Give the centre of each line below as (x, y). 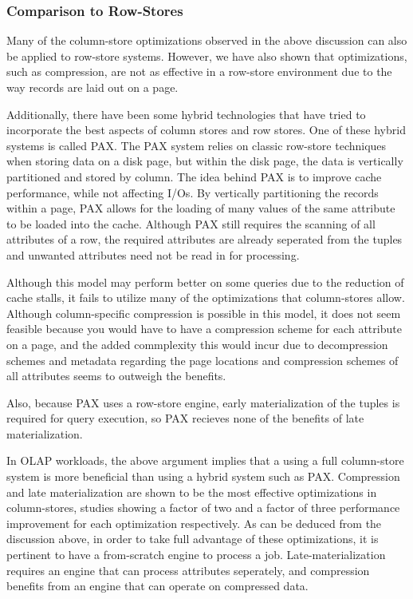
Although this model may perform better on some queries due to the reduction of (205, 282)
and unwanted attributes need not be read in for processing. (153, 254)
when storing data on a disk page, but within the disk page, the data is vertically (205, 161)
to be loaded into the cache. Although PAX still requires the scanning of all (191, 223)
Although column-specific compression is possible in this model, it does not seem (204, 313)
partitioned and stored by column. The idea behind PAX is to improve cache (194, 176)
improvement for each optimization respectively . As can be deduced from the (194, 523)
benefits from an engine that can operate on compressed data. (157, 586)
